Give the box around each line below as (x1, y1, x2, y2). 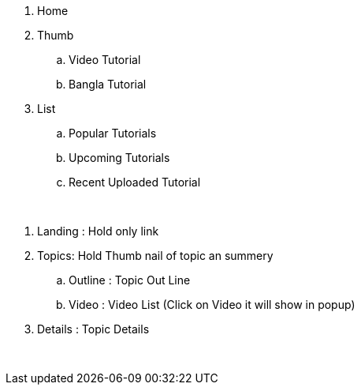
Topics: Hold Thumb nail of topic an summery (37, 249, 274, 262)
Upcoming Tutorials (69, 151, 170, 164)
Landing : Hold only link (37, 224, 159, 238)
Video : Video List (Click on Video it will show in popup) (69, 298, 355, 311)
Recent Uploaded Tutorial (69, 175, 201, 189)
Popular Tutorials (69, 126, 157, 140)
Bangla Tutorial (69, 77, 147, 91)
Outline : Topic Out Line (69, 273, 191, 287)
